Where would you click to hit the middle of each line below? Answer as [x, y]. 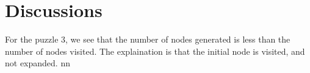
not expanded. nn [38, 63]
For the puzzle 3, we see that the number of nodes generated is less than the [148, 39]
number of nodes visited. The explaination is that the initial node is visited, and [155, 51]
